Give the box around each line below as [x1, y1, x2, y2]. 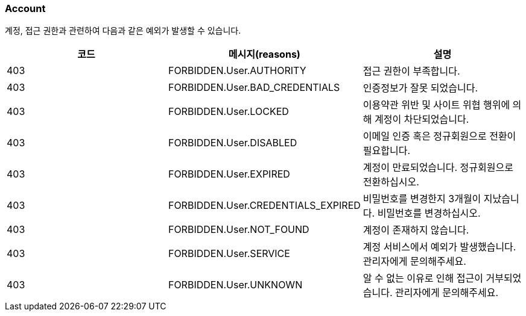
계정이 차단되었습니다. [375, 113, 469, 126]
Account [5, 2, 46, 14]
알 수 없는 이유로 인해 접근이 [363, 272, 483, 285]
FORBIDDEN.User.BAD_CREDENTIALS [168, 81, 340, 94]
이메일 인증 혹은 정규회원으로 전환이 [363, 130, 516, 143]
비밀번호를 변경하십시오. [377, 207, 481, 220]
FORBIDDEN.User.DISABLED [168, 137, 297, 149]
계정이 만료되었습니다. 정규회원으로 [363, 161, 513, 174]
